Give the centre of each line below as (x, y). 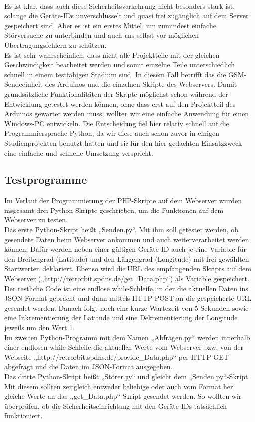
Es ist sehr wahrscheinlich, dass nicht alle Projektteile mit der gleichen (112, 55)
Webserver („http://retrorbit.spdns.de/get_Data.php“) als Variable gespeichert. (127, 279)
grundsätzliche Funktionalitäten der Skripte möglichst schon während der (116, 94)
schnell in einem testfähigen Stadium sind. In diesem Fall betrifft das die (115, 74)
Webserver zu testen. (36, 220)
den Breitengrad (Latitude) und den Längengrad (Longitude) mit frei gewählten (127, 259)
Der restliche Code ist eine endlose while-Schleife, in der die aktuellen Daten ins (126, 288)
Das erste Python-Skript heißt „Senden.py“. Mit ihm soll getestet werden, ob (122, 230)
